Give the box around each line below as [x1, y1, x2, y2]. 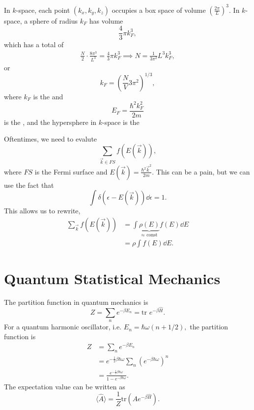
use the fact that [4, 179, 54, 190]
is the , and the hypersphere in [4, 117, 97, 127]
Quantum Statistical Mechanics [4, 268, 221, 288]
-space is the [102, 117, 140, 127]
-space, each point [16, 4, 70, 15]
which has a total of [4, 39, 64, 50]
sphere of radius [29, 15, 78, 26]
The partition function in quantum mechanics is [4, 296, 148, 307]
